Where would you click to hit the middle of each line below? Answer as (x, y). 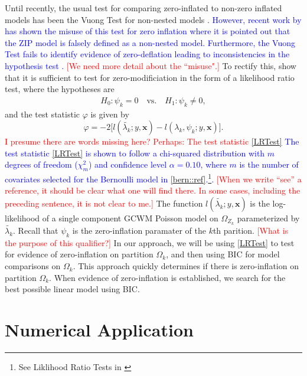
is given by (110, 114)
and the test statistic (42, 114)
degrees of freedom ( (41, 164)
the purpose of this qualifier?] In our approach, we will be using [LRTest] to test (150, 242)
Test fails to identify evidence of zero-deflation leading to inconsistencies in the (147, 54)
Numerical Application (99, 330)
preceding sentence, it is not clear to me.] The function (104, 203)
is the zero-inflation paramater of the (139, 230)
